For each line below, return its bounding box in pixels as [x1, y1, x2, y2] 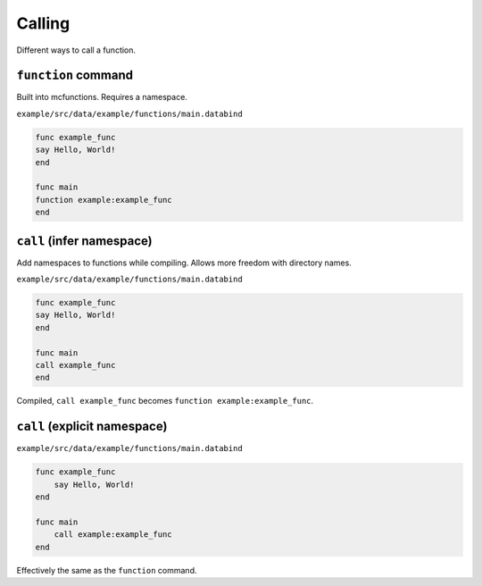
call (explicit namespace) [16, 419, 168, 434]
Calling [16, 13, 71, 33]
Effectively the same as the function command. [16, 565, 197, 575]
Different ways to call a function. [16, 45, 137, 55]
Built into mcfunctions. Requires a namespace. [16, 92, 187, 103]
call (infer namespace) [16, 233, 154, 248]
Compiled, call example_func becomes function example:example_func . [16, 396, 314, 406]
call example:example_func [54, 530, 173, 540]
